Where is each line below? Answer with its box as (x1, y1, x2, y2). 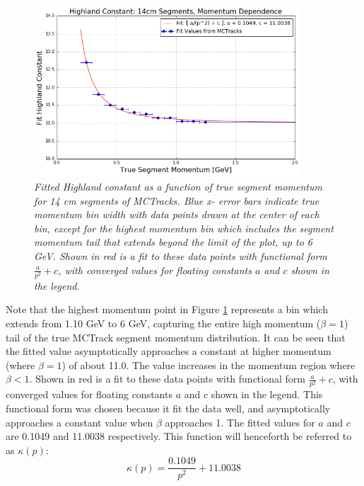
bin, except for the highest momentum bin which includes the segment (34, 220, 334, 235)
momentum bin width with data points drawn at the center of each (34, 207, 319, 222)
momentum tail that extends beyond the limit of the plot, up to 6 (34, 234, 313, 249)
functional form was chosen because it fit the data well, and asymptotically (6, 401, 331, 416)
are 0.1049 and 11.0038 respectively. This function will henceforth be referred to (6, 429, 352, 443)
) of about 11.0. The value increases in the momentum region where (61, 357, 356, 372)
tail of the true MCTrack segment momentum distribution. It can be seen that (6, 329, 346, 344)
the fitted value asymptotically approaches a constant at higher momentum (6, 344, 331, 358)
